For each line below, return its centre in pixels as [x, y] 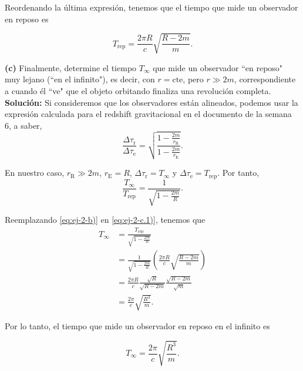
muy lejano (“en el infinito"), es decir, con [80, 79]
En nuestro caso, [35, 173]
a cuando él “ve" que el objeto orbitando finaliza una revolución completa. [138, 90]
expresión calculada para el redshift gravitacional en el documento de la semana [148, 114]
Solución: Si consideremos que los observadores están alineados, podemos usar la [151, 102]
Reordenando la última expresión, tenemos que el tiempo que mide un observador [151, 7]
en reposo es [27, 19]
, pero [193, 79]
